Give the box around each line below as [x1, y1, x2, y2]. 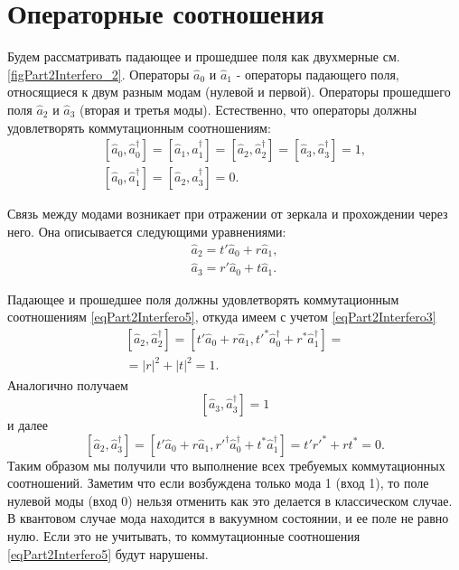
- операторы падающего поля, [236, 64, 399, 83]
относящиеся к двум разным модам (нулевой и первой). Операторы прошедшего [7, 82, 451, 101]
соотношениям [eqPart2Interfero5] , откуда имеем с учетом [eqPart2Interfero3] [7, 307, 436, 326]
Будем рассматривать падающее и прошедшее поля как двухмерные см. [7, 47, 400, 66]
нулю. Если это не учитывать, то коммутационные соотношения [7, 527, 361, 546]
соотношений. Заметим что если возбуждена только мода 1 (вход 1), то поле [7, 473, 429, 492]
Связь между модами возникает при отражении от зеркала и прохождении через [7, 204, 448, 223]
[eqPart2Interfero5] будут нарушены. [7, 544, 209, 563]
